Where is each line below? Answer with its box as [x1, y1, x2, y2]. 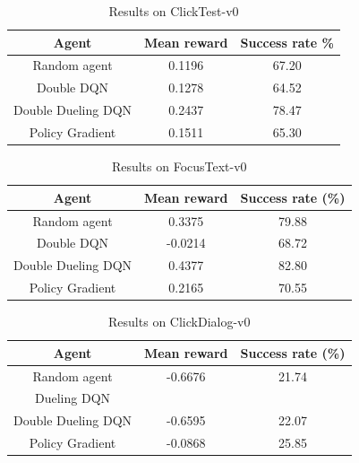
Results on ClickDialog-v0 [108, 312, 251, 331]
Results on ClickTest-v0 [108, 2, 239, 20]
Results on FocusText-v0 [111, 157, 247, 176]
